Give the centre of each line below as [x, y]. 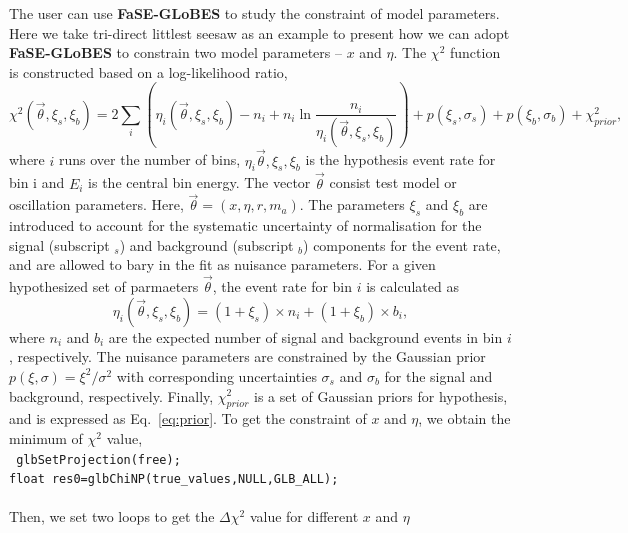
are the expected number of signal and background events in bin [305, 336]
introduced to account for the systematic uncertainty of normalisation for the [245, 225]
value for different [304, 516]
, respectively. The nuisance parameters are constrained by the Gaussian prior [247, 356]
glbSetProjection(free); [98, 459]
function [475, 52]
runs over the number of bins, [149, 159]
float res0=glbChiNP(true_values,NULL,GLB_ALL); [174, 479]
